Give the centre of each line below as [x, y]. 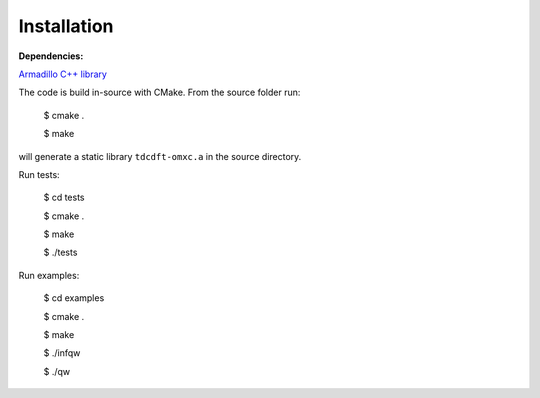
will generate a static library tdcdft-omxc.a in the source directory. [160, 156]
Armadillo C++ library [62, 74]
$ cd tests [64, 197]
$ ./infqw [62, 353]
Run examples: [49, 275]
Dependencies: [51, 56]
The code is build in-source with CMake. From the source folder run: [159, 92]
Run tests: [39, 174]
